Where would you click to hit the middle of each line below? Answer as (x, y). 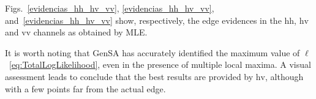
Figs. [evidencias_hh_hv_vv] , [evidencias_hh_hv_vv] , (110, 8)
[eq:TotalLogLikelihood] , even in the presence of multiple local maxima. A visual (160, 64)
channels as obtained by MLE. (90, 32)
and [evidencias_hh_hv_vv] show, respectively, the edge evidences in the (143, 20)
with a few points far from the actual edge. (85, 88)
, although (284, 76)
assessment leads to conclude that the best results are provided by (129, 76)
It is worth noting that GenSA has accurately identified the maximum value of (152, 52)
